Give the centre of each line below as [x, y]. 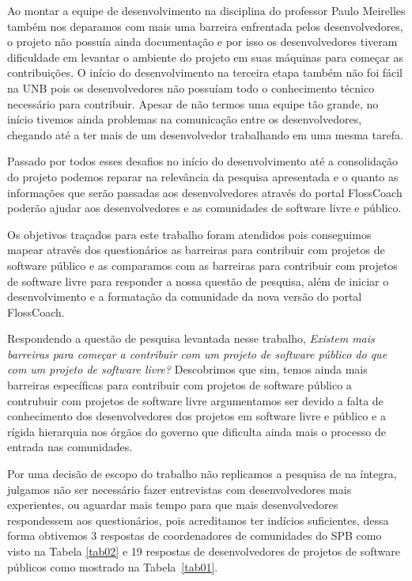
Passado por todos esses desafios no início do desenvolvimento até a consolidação [203, 161]
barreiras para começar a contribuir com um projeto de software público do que [197, 353]
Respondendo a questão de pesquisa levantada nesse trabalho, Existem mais [191, 338]
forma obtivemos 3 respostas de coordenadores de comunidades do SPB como [195, 535]
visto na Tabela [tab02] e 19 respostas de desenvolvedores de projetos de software [204, 551]
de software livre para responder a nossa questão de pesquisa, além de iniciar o [198, 281]
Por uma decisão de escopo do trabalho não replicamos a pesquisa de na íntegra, [202, 474]
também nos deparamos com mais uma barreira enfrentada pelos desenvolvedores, [205, 26]
